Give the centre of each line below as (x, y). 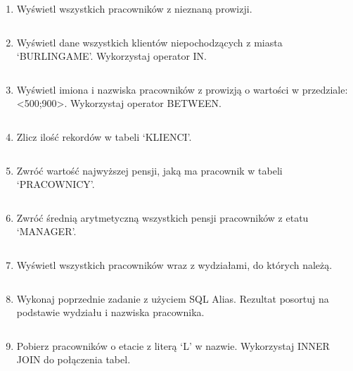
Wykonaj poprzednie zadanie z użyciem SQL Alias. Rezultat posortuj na (173, 298)
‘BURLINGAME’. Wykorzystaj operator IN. (112, 56)
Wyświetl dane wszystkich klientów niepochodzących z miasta (149, 42)
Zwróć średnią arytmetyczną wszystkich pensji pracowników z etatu (162, 217)
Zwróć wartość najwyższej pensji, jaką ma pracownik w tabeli (149, 170)
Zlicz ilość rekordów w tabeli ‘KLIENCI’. (104, 136)
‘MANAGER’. (46, 231)
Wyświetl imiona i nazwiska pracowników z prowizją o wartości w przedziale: (182, 89)
